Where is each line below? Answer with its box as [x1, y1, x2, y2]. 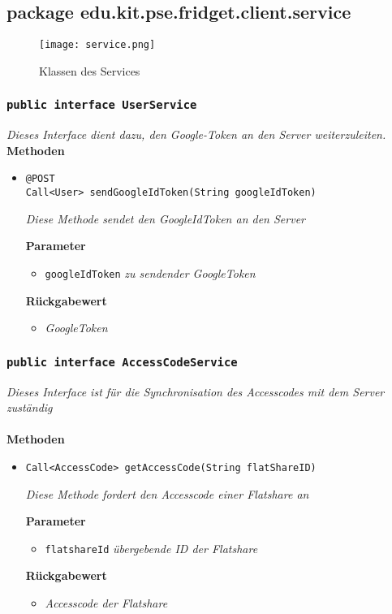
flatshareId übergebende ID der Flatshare [45, 539, 258, 556]
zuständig [6, 399, 53, 416]
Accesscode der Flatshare [45, 595, 168, 612]
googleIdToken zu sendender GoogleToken [45, 264, 256, 281]
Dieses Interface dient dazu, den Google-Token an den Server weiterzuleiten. [6, 126, 386, 143]
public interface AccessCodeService [6, 355, 238, 369]
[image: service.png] [39, 39, 156, 51]
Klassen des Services [39, 62, 140, 79]
